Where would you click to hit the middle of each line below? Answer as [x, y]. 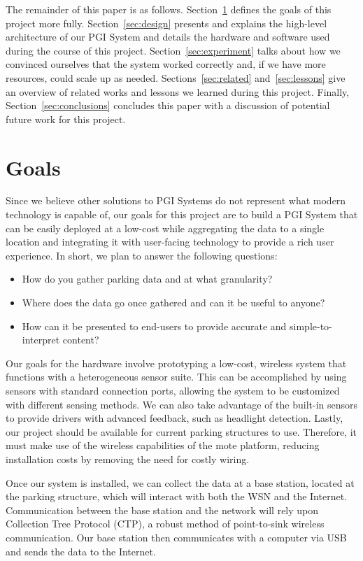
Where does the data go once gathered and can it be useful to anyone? [173, 303]
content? [81, 340]
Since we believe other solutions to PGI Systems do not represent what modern [176, 200]
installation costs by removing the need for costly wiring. [128, 459]
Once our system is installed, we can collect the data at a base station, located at [180, 482]
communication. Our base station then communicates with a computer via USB [176, 537]
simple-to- [311, 326]
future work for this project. [66, 119]
